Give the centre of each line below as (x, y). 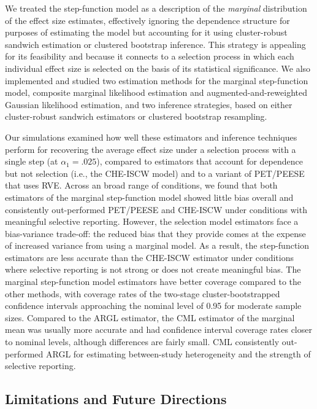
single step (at (32, 161)
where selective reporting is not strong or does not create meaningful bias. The (153, 269)
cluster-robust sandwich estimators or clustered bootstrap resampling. (136, 116)
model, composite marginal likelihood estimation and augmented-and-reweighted (156, 92)
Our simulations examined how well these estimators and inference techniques (151, 137)
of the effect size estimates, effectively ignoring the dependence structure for (147, 20)
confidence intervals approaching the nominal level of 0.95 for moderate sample (153, 306)
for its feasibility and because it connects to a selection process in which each (150, 56)
